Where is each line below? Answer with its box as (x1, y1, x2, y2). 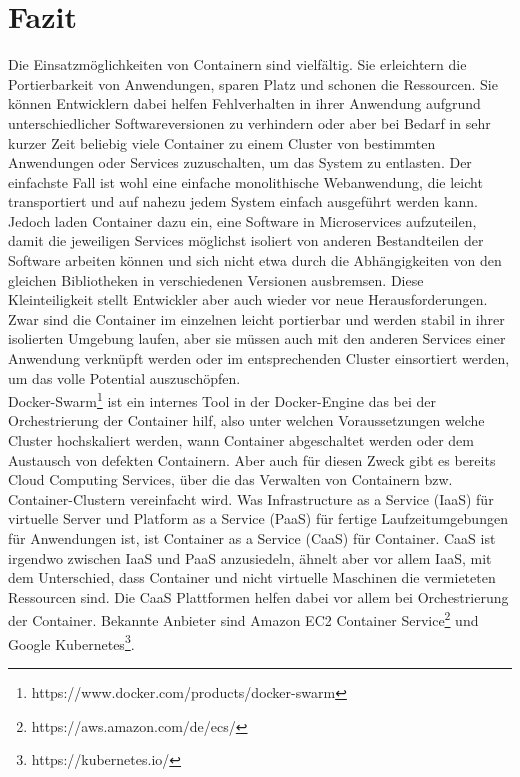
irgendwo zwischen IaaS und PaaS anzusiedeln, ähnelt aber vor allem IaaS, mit (8, 547, 492, 568)
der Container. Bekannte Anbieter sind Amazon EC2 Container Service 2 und (8, 607, 479, 631)
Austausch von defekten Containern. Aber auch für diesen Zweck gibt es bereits (8, 449, 496, 470)
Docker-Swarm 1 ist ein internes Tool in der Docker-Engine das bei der (8, 388, 437, 411)
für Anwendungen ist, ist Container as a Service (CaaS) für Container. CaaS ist (8, 528, 496, 549)
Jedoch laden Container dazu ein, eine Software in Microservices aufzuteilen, (8, 210, 477, 231)
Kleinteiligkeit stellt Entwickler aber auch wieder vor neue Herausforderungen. (8, 289, 488, 310)
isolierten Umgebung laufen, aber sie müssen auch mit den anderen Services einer (8, 328, 506, 349)
